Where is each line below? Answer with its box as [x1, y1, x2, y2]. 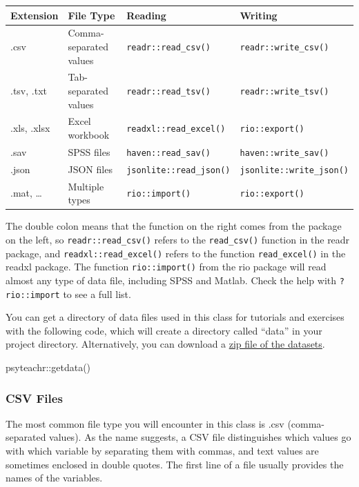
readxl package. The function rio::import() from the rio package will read [6, 259, 327, 274]
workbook [68, 128, 110, 141]
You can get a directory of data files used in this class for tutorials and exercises [6, 310, 345, 324]
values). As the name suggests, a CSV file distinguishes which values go [49, 430, 351, 444]
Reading [126, 8, 166, 22]
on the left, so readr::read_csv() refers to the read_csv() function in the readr [6, 232, 350, 246]
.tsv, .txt [10, 83, 47, 97]
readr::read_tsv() [126, 86, 211, 97]
